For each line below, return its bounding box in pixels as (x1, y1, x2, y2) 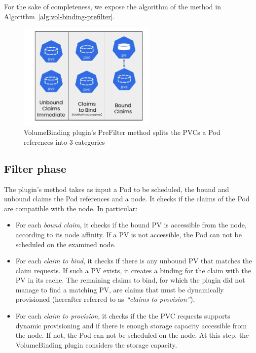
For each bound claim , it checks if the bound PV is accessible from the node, (15, 220, 247, 230)
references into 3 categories (24, 136, 105, 147)
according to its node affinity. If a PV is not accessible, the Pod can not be (15, 229, 242, 239)
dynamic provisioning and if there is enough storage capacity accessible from (15, 320, 247, 330)
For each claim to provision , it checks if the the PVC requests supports (15, 311, 230, 321)
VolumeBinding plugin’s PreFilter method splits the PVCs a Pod (24, 127, 220, 137)
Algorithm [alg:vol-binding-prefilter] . (4, 11, 115, 21)
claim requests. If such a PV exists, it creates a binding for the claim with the (15, 265, 251, 275)
